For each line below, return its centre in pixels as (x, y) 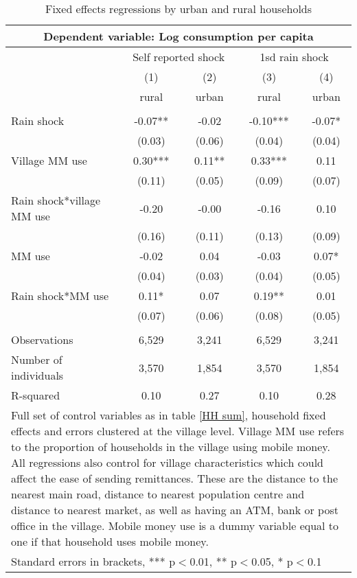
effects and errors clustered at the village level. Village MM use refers (178, 431)
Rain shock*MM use (60, 296)
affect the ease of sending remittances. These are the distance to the (174, 478)
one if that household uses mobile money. (110, 541)
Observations (42, 339)
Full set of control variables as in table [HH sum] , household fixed (169, 415)
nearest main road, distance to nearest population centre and (158, 494)
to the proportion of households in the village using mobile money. (171, 447)
